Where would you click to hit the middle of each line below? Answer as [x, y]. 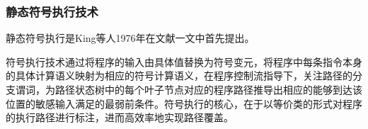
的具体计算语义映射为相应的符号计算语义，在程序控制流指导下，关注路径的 [179, 75]
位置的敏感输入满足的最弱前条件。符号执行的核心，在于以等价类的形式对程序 [184, 103]
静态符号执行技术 [52, 11]
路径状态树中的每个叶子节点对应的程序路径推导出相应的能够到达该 [208, 89]
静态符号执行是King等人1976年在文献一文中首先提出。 [130, 38]
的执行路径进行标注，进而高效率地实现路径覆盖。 [120, 117]
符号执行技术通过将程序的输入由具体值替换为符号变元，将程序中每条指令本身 [184, 61]
